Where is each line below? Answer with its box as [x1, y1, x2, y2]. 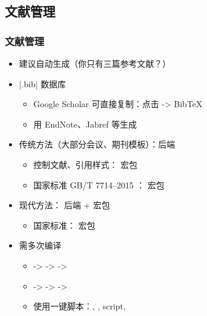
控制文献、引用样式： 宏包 [33, 158, 138, 170]
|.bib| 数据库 [19, 77, 66, 90]
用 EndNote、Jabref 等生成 [33, 117, 137, 130]
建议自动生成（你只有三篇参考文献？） [19, 57, 171, 69]
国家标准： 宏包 [33, 218, 96, 231]
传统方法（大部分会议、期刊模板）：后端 [19, 138, 175, 150]
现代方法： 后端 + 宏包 [19, 199, 110, 211]
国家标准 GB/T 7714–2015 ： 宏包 [33, 178, 165, 191]
